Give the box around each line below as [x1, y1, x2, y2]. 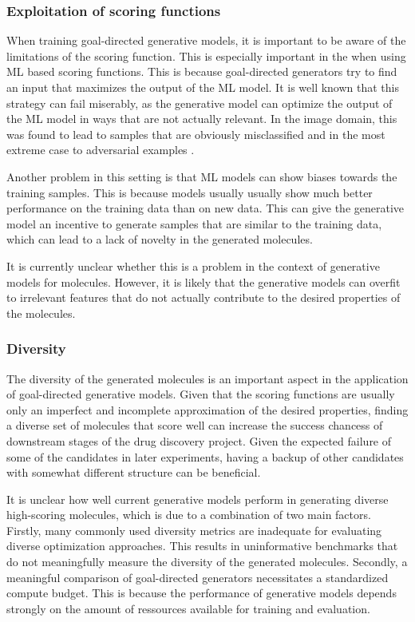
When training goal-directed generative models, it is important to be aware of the [6, 32, 406, 49]
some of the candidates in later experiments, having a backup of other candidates [6, 448, 404, 465]
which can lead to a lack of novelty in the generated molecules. [6, 231, 313, 248]
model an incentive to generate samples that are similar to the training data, [6, 215, 382, 232]
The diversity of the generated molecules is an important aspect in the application [6, 370, 409, 386]
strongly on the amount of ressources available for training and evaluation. [6, 600, 370, 616]
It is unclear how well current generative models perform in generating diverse [6, 490, 389, 507]
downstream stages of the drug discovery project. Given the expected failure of [6, 432, 392, 449]
